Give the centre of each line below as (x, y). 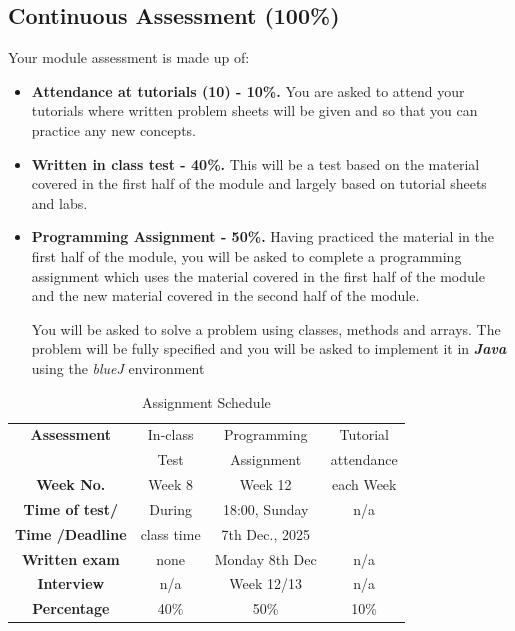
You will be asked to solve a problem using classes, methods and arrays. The (266, 328)
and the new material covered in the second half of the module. (225, 295)
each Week (364, 484)
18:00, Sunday (265, 508)
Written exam (70, 558)
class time (170, 533)
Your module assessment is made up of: (129, 57)
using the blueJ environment (118, 367)
